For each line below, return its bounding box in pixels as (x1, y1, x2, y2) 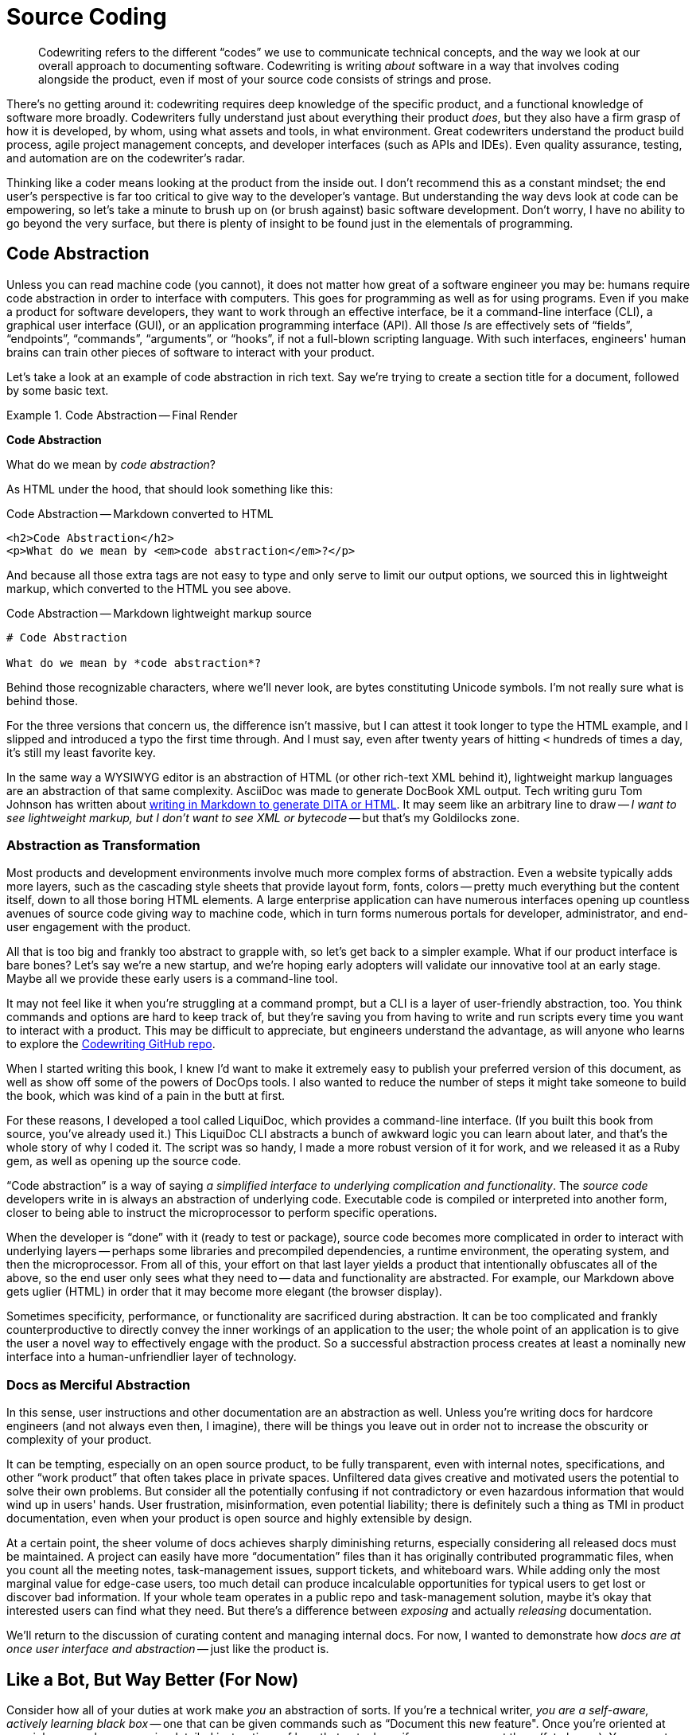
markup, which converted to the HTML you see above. (6, 581, 292, 595)
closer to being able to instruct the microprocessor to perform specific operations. (6, 1206, 437, 1220)
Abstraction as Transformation (6, 836, 200, 853)
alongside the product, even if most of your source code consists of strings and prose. (38, 72, 492, 86)
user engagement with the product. (6, 920, 191, 934)
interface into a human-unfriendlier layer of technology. (6, 1350, 297, 1364)
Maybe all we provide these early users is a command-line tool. (6, 972, 338, 986)
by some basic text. (6, 383, 109, 397)
